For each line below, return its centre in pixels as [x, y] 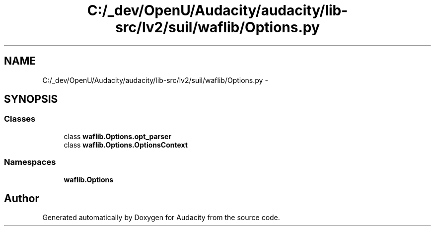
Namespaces [30, 162]
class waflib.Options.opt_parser [118, 136]
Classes [20, 119]
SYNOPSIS [31, 99]
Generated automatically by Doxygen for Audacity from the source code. [161, 218]
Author [22, 198]
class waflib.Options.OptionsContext [126, 145]
